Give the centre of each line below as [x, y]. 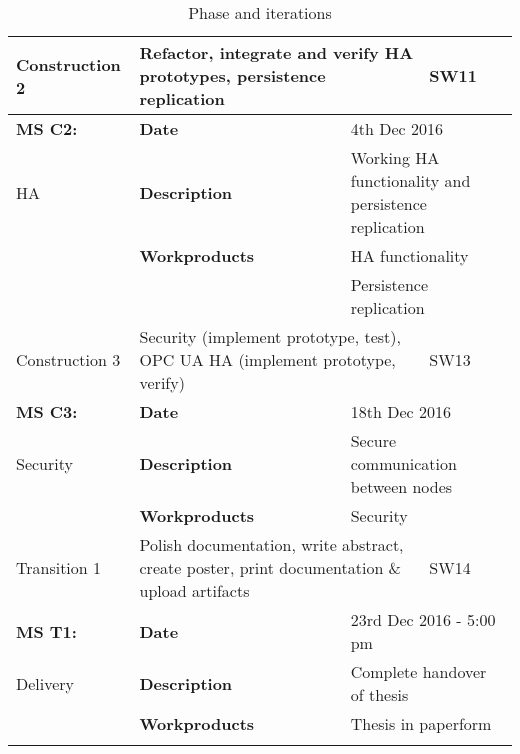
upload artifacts [194, 590]
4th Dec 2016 [396, 128]
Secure [373, 440]
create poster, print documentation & [270, 567]
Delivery [45, 683]
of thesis [379, 694]
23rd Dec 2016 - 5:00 [423, 619]
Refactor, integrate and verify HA [276, 52]
